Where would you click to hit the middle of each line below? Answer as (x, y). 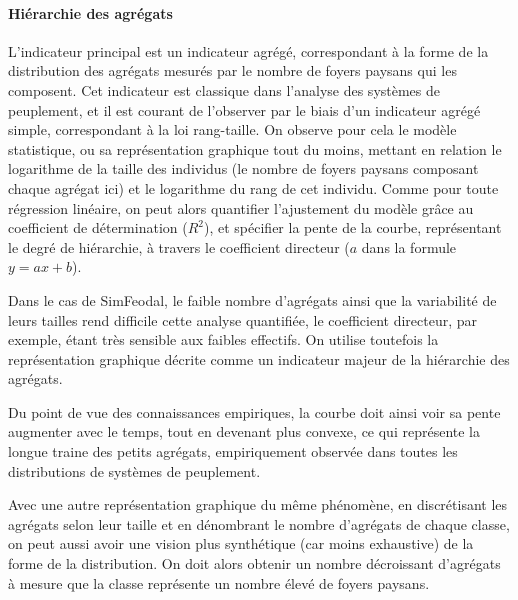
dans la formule (409, 246)
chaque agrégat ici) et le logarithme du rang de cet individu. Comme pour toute (253, 187)
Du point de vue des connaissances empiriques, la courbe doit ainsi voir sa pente (254, 411)
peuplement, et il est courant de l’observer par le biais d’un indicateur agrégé (244, 109)
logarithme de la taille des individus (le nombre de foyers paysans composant (243, 168)
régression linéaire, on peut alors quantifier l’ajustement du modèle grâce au (241, 207)
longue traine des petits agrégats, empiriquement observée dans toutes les (233, 451)
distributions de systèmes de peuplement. (134, 470)
